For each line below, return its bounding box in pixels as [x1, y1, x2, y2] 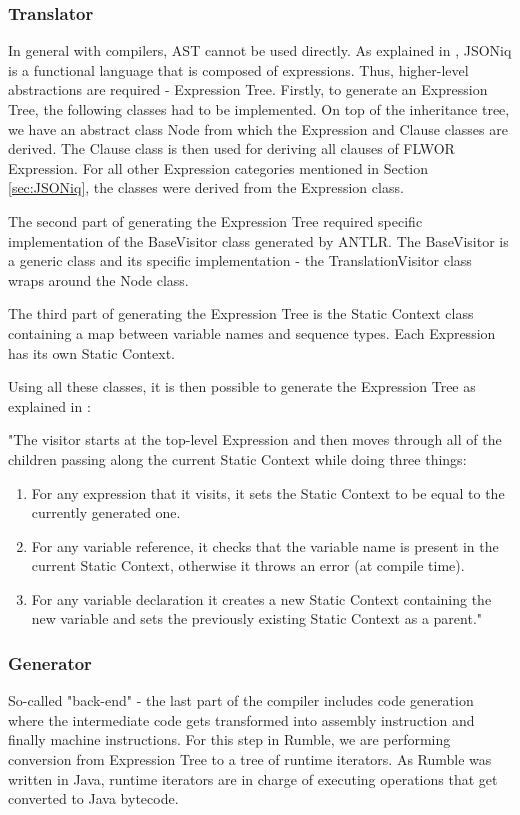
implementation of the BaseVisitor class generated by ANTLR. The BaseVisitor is [8, 230, 509, 251]
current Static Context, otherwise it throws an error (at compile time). [31, 555, 465, 576]
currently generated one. [31, 502, 181, 523]
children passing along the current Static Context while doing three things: [8, 448, 467, 469]
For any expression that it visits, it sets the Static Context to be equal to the [31, 482, 505, 503]
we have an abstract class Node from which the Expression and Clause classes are [8, 118, 508, 139]
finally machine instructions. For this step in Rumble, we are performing [8, 729, 451, 750]
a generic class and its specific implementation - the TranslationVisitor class [8, 250, 472, 271]
